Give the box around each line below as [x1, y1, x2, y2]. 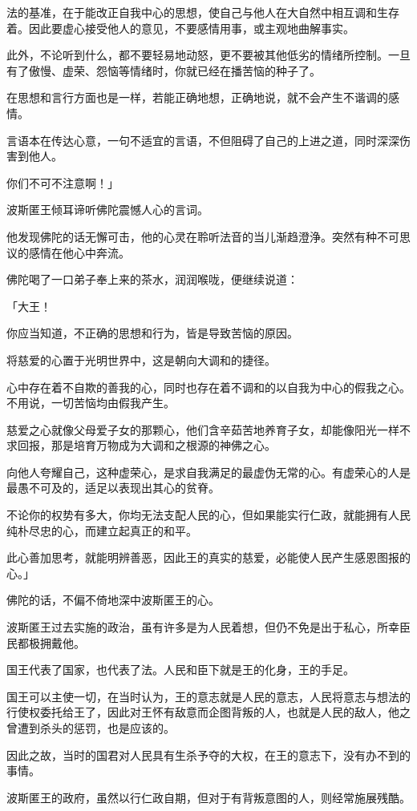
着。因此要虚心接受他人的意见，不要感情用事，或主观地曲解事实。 [6, 19, 354, 36]
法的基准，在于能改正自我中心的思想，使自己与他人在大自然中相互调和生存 [6, 4, 399, 20]
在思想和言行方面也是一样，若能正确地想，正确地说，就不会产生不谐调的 [6, 89, 388, 106]
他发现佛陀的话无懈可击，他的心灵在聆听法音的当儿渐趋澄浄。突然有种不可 [6, 228, 399, 244]
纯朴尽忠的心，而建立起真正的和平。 [6, 522, 197, 539]
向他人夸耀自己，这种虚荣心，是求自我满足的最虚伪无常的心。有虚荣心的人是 [6, 463, 411, 480]
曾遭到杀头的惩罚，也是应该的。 [6, 720, 175, 736]
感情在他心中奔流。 [28, 244, 130, 260]
